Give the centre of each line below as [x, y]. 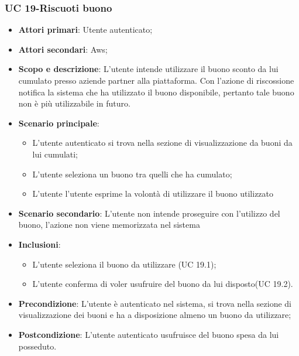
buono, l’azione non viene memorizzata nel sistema [109, 225]
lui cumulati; [55, 154]
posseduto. [37, 346]
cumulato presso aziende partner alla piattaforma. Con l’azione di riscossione [156, 80]
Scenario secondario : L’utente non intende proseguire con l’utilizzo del [149, 213]
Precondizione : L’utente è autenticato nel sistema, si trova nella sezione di [155, 303]
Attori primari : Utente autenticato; [85, 30]
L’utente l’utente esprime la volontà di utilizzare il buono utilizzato [153, 194]
